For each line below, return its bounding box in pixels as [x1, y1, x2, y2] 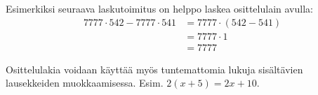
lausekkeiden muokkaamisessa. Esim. [6, 75, 164, 90]
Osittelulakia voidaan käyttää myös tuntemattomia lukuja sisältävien [6, 61, 303, 76]
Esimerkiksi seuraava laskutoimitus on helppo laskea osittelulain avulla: [6, 1, 313, 15]
